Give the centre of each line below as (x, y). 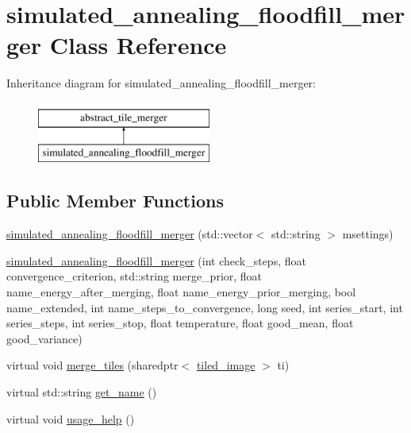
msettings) (368, 234)
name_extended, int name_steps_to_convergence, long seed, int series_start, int (205, 307)
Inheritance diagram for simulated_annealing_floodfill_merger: (161, 83)
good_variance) (44, 338)
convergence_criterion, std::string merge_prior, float (134, 276)
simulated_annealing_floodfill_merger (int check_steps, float (156, 260)
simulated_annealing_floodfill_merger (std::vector (130, 234)
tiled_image (226, 365)
